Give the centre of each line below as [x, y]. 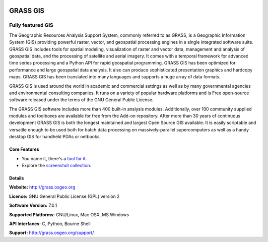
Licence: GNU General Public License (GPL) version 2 [65, 196]
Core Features [24, 149]
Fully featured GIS [31, 25]
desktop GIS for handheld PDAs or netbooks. [55, 137]
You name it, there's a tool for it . [54, 158]
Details [17, 178]
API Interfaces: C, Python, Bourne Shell [50, 224]
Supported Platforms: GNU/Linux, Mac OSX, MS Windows [69, 214]
